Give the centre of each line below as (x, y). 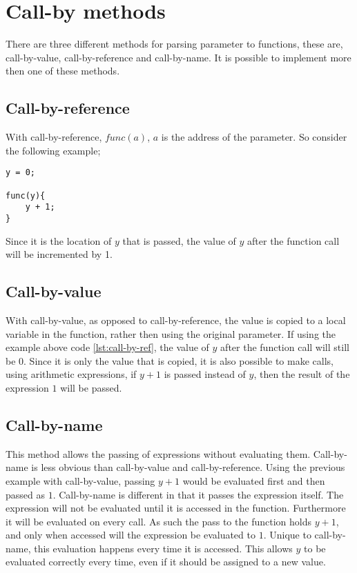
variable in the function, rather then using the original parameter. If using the (171, 333)
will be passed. (91, 387)
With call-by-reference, (54, 137)
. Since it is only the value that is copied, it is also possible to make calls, (178, 360)
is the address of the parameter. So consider (254, 137)
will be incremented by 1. (59, 254)
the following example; (53, 150)
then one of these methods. (63, 71)
